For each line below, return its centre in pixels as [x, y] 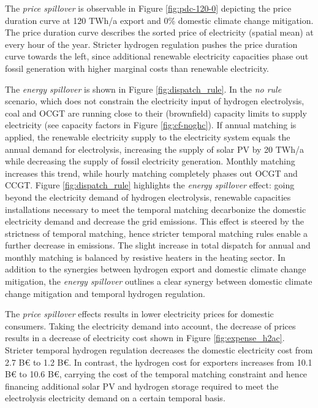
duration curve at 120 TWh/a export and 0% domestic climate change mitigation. [159, 20]
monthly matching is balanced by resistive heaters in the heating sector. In [145, 257]
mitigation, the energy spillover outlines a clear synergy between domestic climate [159, 281]
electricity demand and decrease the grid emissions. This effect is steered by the [154, 221]
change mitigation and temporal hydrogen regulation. [105, 293]
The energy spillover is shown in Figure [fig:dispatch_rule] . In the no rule [143, 89]
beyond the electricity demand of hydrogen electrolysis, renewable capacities [148, 197]
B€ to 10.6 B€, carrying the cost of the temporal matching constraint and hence [156, 374]
